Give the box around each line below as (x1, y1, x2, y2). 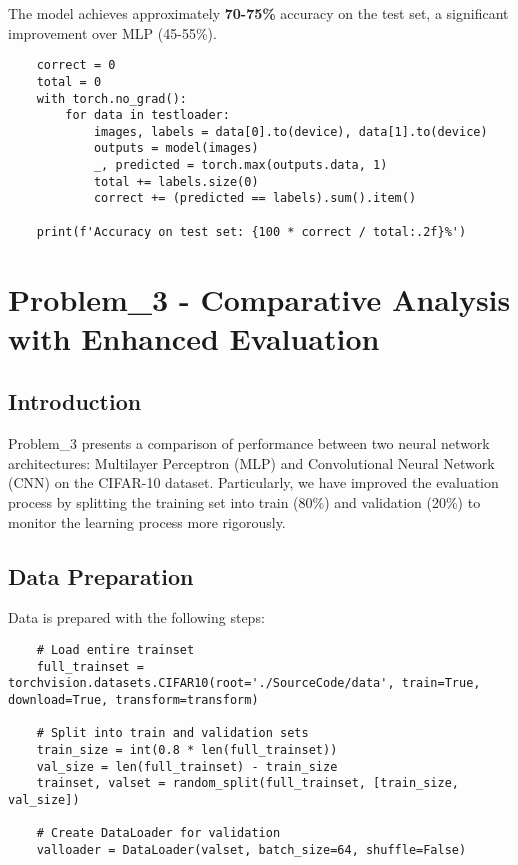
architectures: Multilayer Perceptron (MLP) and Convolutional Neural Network (8, 452, 495, 473)
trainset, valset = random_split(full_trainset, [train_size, (36, 776, 460, 791)
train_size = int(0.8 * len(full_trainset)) (36, 742, 338, 757)
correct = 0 (36, 58, 116, 73)
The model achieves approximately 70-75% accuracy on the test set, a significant (8, 3, 509, 23)
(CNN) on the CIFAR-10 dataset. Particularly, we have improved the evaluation (8, 472, 499, 493)
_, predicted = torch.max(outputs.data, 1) (93, 158, 388, 173)
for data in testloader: (65, 108, 230, 123)
